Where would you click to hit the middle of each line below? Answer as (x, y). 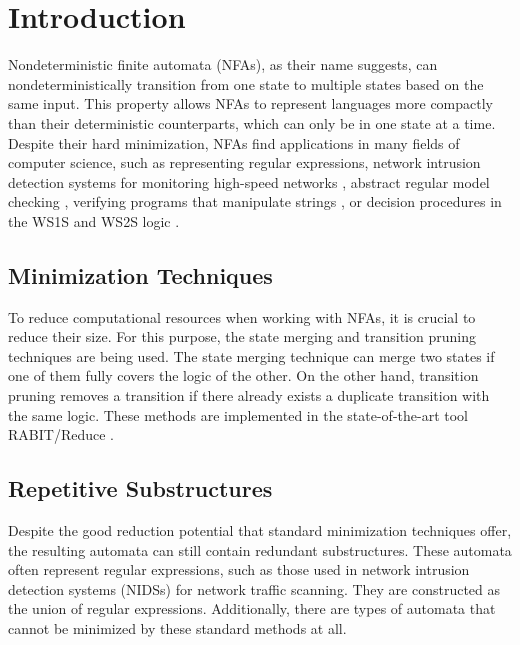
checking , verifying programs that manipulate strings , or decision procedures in (255, 201)
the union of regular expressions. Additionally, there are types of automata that (252, 608)
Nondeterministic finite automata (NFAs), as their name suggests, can (223, 64)
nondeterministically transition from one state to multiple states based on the (246, 83)
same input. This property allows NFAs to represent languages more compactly (250, 103)
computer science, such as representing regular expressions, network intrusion (244, 162)
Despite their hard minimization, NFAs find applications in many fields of (234, 142)
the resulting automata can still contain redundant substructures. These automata (260, 549)
